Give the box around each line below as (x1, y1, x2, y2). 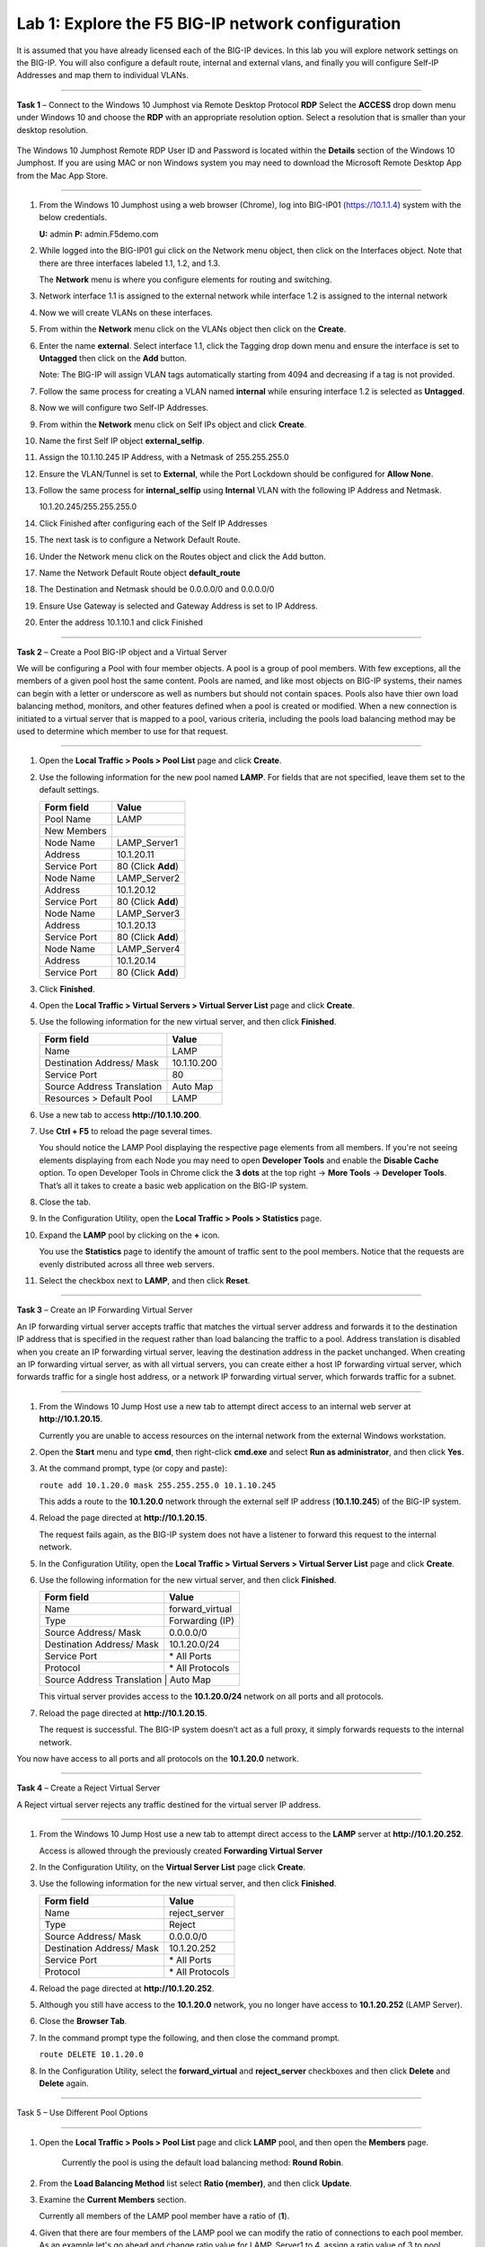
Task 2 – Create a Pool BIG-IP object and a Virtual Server (16, 646, 228, 657)
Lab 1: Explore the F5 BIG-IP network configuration (16, 13, 401, 33)
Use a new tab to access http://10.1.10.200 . (39, 1109, 202, 1120)
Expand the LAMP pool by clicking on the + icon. (39, 1230, 220, 1240)
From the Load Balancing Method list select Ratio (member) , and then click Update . (39, 2178, 352, 2189)
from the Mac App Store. (16, 170, 109, 181)
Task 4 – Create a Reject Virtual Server (16, 1782, 161, 1793)
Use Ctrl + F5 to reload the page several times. (39, 1126, 213, 1137)
